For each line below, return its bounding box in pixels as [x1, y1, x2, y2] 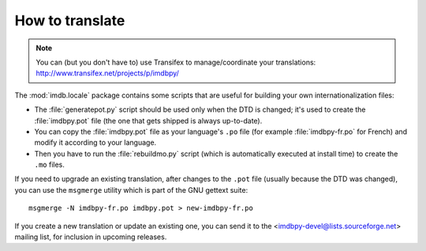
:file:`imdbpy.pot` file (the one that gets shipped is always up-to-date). [34, 116, 263, 125]
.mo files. [34, 160, 65, 169]
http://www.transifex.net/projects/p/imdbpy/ [35, 68, 179, 78]
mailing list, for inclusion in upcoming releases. [14, 232, 167, 242]
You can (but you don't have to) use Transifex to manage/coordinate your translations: [35, 57, 316, 67]
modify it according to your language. [34, 138, 157, 147]
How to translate [14, 12, 125, 29]
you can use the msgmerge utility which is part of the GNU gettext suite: [14, 185, 248, 194]
